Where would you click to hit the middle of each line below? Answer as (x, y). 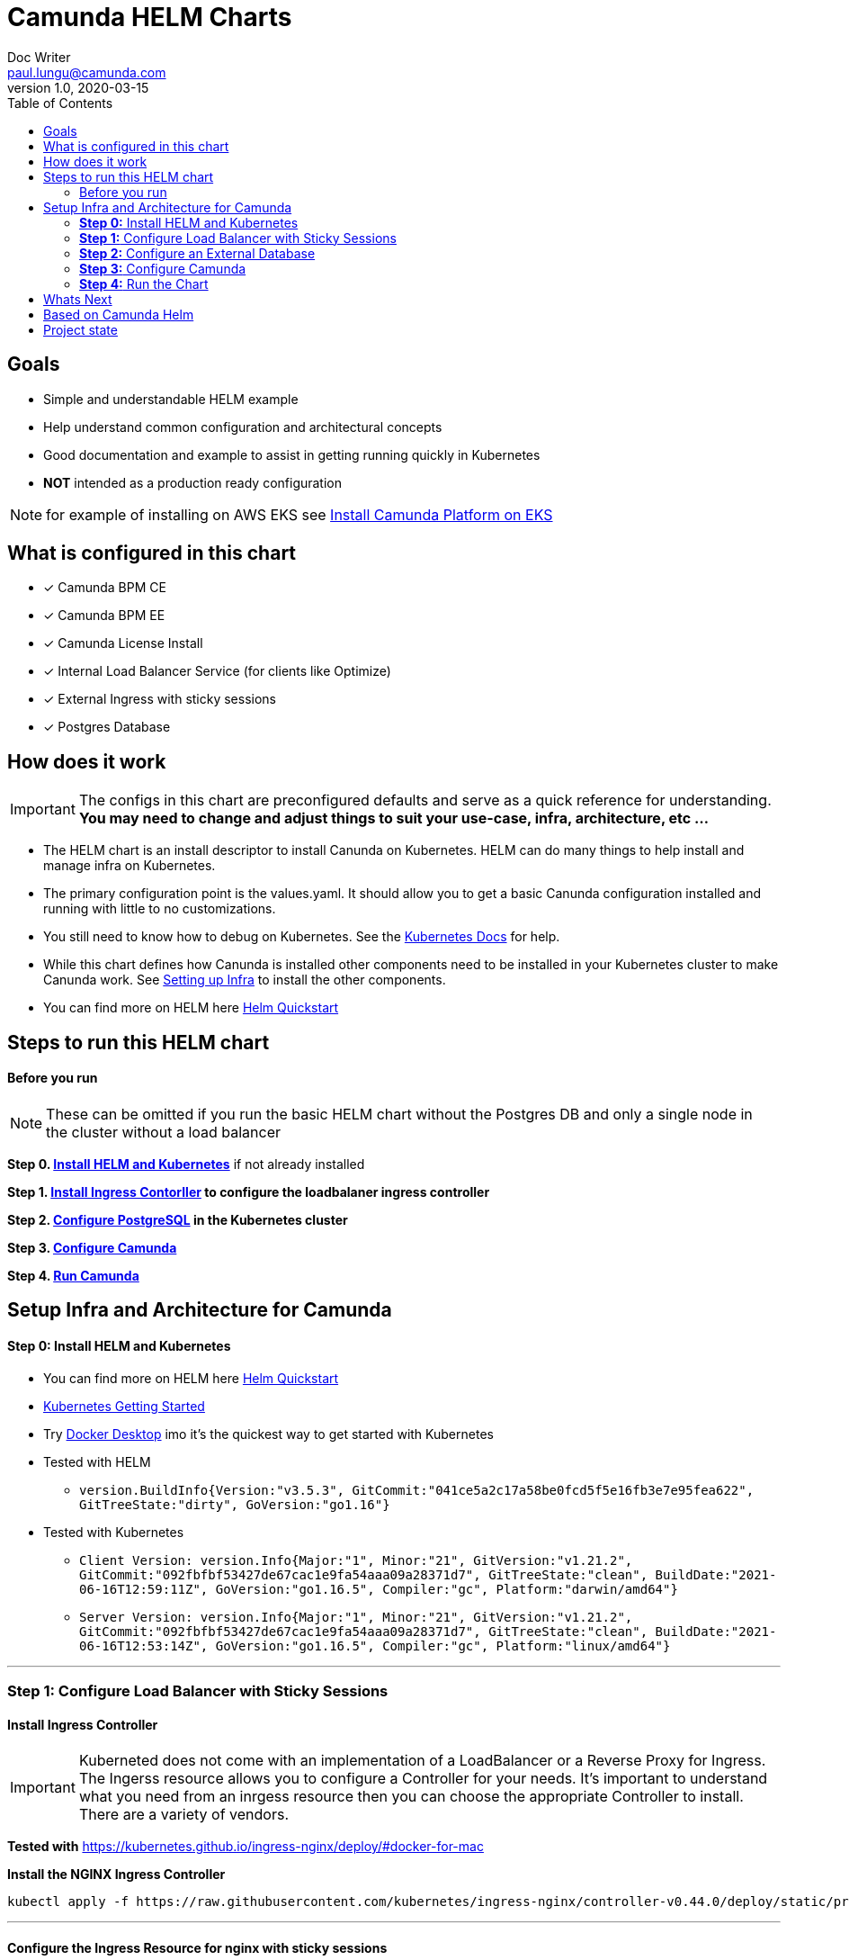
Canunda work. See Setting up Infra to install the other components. (245, 980)
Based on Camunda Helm (119, 314)
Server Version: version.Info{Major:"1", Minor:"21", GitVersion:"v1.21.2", (356, 1617)
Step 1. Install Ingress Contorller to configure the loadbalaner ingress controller (249, 1191)
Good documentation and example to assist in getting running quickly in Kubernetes (292, 454)
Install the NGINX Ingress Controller (116, 1875)
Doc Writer (39, 57)
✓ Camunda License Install (123, 643)
